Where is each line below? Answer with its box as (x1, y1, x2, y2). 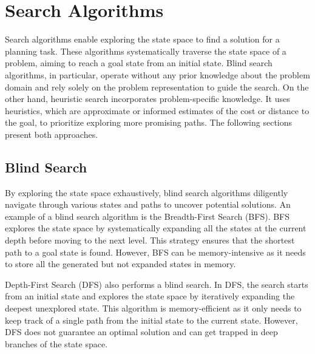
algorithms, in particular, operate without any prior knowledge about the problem (5, 68, 310, 81)
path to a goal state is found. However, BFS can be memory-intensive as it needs (5, 245, 306, 258)
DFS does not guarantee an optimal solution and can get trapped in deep (5, 325, 278, 338)
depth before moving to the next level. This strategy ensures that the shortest (5, 234, 295, 247)
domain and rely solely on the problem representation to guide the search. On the (5, 80, 309, 93)
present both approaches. (5, 128, 98, 140)
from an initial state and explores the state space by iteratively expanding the (5, 290, 295, 302)
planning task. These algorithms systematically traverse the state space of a (5, 44, 286, 57)
